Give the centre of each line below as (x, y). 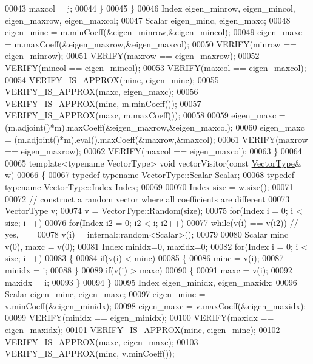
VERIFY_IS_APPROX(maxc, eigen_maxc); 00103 (102, 341)
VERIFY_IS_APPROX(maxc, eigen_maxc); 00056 (102, 91)
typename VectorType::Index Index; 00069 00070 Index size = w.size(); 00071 (149, 186)
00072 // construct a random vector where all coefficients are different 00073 (147, 198)
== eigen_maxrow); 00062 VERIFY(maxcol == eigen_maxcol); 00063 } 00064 (153, 151)
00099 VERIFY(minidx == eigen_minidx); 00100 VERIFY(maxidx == (140, 318)
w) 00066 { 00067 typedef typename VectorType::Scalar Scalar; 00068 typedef (150, 175)
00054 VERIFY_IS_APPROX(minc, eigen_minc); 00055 (112, 79)
